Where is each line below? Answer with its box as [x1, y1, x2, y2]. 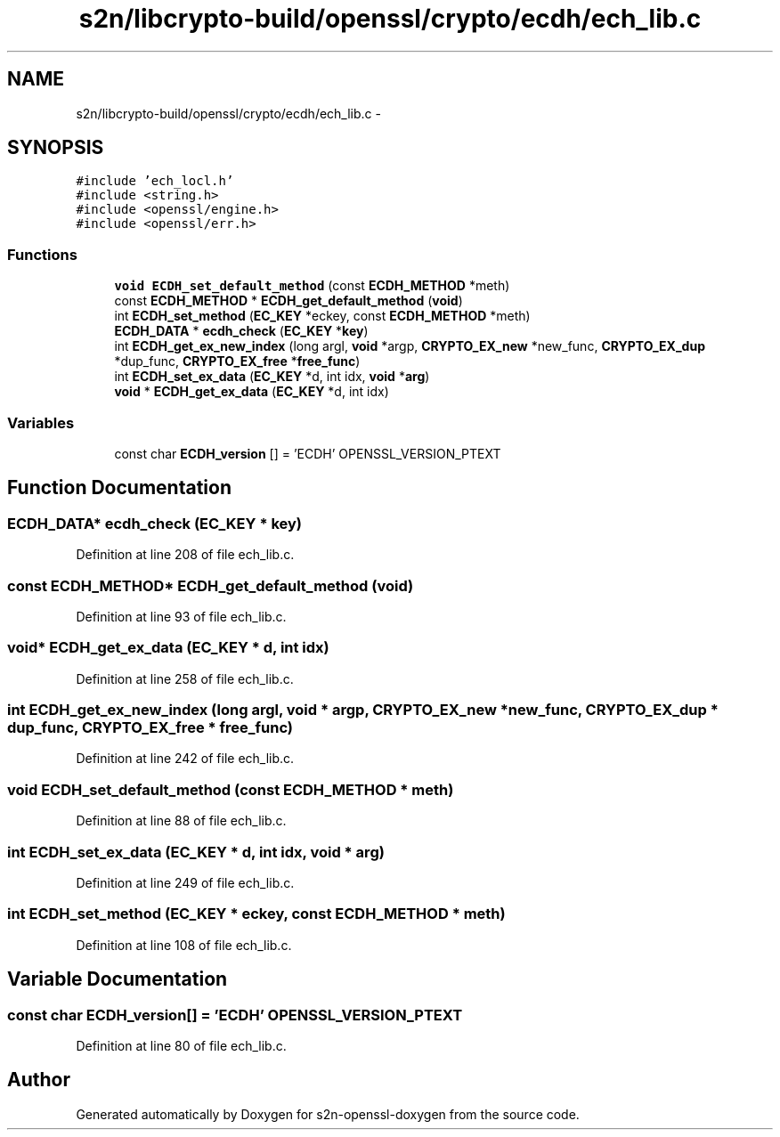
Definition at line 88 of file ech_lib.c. [76, 813, 287, 829]
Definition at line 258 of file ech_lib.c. [76, 670, 294, 686]
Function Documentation [7, 476, 232, 499]
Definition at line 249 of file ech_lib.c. [76, 874, 295, 890]
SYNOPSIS [7, 136, 104, 159]
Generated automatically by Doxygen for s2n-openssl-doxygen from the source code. [76, 1106, 580, 1122]
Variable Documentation [7, 968, 228, 991]
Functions [7, 245, 77, 264]
